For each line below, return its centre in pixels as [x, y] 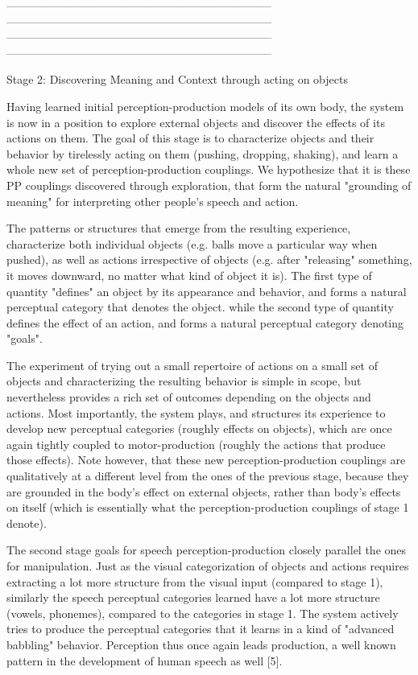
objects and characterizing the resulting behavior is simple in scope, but [184, 381]
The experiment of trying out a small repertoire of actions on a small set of [192, 365]
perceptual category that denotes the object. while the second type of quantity [200, 307]
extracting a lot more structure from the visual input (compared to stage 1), [195, 581]
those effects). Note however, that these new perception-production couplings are [206, 460]
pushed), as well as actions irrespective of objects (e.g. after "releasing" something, [209, 259]
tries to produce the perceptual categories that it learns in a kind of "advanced [201, 629]
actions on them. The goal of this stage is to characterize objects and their [190, 138]
